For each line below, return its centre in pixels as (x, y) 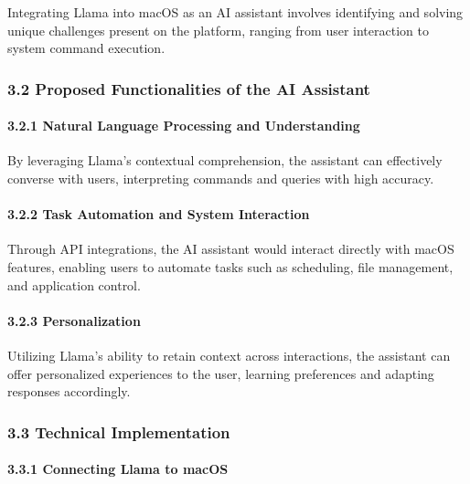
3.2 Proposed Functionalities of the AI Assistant (189, 88)
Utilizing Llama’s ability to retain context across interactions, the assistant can (229, 355)
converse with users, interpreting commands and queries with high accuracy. (221, 179)
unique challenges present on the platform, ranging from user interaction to (218, 30)
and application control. (74, 284)
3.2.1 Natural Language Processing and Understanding (184, 126)
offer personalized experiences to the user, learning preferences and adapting (221, 373)
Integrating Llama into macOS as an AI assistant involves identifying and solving (235, 12)
